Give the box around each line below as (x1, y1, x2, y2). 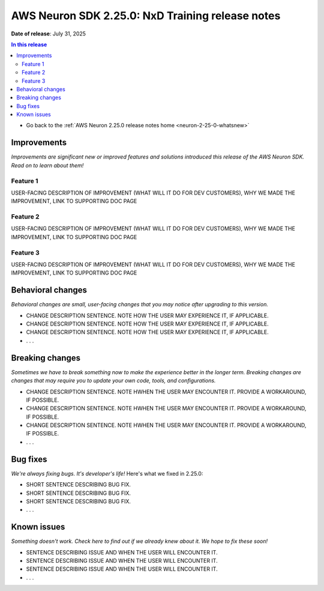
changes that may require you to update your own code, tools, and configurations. (11, 377, 216, 384)
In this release (11, 41, 47, 48)
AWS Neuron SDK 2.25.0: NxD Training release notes (11, 9, 281, 22)
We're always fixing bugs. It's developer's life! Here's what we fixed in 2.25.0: (11, 470, 203, 477)
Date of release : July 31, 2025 (11, 30, 86, 37)
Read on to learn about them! (11, 162, 84, 169)
